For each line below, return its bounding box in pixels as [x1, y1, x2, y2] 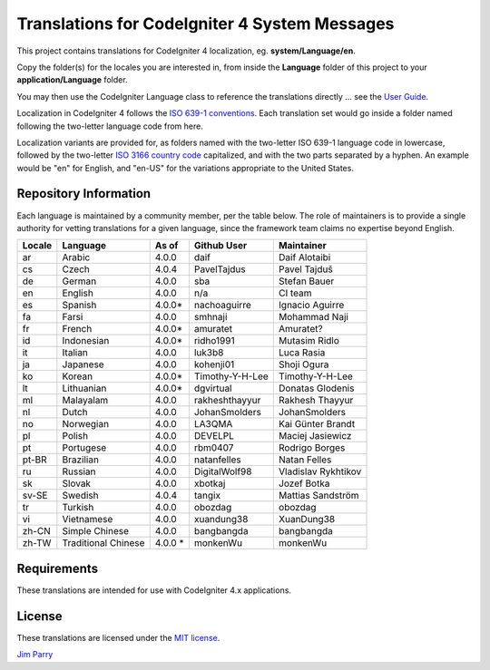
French [62, 323, 93, 335]
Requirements [16, 560, 99, 576]
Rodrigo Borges [278, 442, 346, 454]
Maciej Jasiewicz [278, 430, 352, 442]
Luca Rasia [278, 346, 326, 359]
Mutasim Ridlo [278, 335, 340, 347]
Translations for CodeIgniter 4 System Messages [16, 14, 395, 34]
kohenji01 [193, 358, 235, 371]
